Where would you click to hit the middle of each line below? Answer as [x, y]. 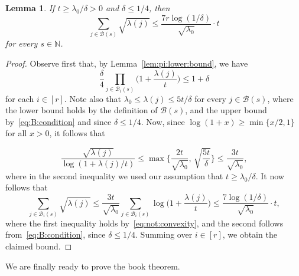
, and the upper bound [226, 110]
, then [159, 8]
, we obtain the [250, 234]
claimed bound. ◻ [39, 246]
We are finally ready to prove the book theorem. [93, 266]
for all [16, 133]
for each [20, 98]
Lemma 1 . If [30, 8]
